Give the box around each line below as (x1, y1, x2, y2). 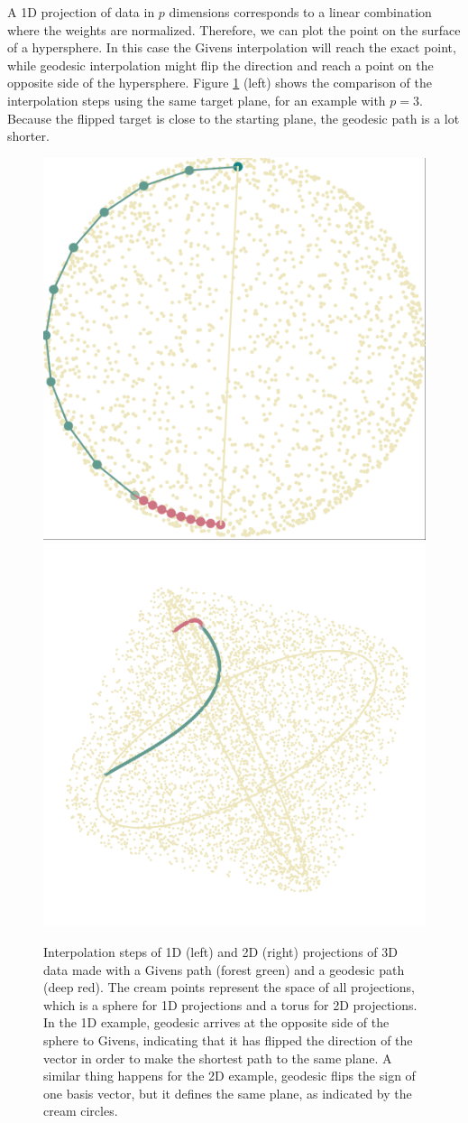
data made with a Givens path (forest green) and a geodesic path (43, 960, 405, 979)
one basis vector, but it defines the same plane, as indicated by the (43, 1083, 412, 1102)
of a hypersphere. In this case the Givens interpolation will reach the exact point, (7, 38, 456, 57)
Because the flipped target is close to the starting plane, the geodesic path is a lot (7, 108, 460, 127)
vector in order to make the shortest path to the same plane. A (43, 1048, 392, 1067)
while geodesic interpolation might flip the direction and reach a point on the (7, 55, 434, 74)
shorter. (7, 126, 50, 145)
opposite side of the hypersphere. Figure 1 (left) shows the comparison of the (7, 73, 432, 92)
